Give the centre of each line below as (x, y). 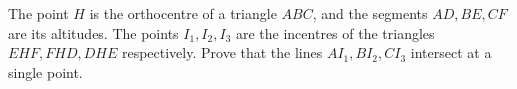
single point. (45, 71)
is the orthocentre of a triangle (183, 13)
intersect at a (451, 52)
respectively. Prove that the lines (222, 52)
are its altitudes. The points (93, 32)
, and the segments (370, 13)
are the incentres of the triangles (335, 32)
